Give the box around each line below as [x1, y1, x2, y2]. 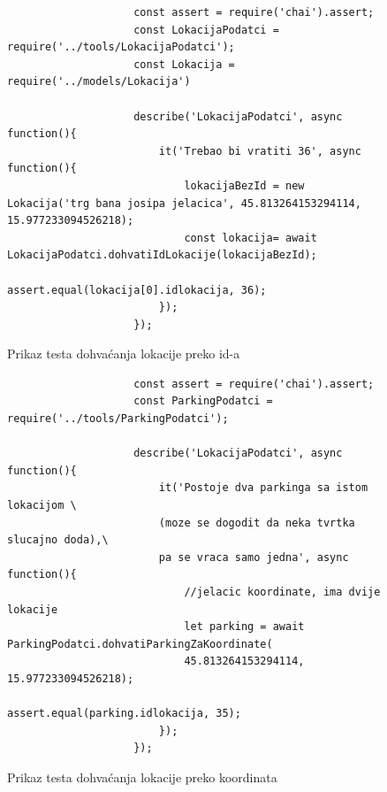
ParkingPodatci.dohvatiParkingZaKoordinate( [7, 637, 273, 650]
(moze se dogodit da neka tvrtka [158, 516, 355, 529]
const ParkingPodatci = [133, 395, 273, 408]
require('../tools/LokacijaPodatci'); [7, 41, 235, 54]
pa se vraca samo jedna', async [158, 550, 349, 564]
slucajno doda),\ [7, 534, 109, 547]
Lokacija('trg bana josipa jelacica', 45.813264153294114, [7, 196, 361, 210]
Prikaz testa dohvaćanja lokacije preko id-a [7, 344, 240, 363]
